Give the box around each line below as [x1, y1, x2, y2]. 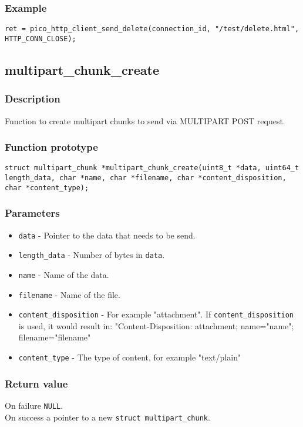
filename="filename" [18, 331, 91, 343]
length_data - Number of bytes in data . [18, 249, 165, 261]
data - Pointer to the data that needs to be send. [18, 229, 196, 241]
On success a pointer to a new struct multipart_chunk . [5, 411, 210, 423]
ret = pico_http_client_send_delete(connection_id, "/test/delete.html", [5, 25, 299, 34]
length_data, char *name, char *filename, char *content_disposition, [5, 174, 287, 182]
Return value [5, 376, 68, 390]
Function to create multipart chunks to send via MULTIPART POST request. [5, 114, 285, 127]
